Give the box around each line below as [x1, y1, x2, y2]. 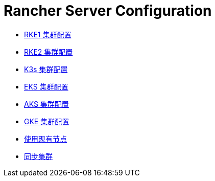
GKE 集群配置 [24, 117, 69, 126]
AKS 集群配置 [24, 99, 69, 108]
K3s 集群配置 [24, 64, 68, 74]
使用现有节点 [24, 134, 67, 143]
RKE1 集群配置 [24, 30, 71, 39]
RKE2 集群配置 [24, 47, 73, 56]
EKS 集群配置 [24, 82, 68, 91]
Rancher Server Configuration [4, 2, 212, 19]
